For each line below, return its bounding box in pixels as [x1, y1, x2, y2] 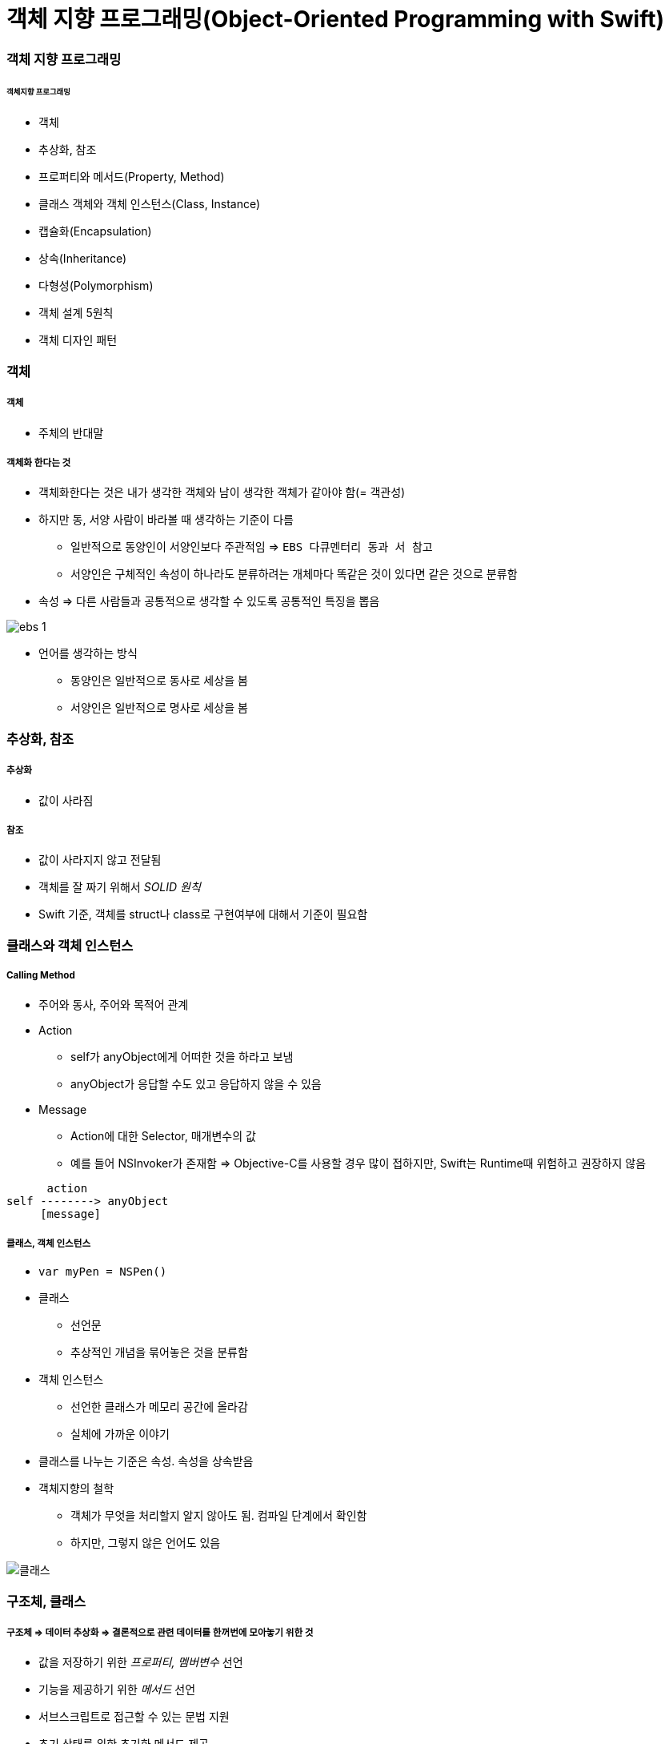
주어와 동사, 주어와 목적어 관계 [38, 998, 189, 1012]
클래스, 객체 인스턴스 [6, 1237, 91, 1249]
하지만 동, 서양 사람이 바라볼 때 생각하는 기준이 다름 [38, 512, 294, 527]
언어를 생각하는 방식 [38, 646, 138, 661]
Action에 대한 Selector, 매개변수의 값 [70, 1129, 256, 1143]
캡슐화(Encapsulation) [38, 224, 152, 239]
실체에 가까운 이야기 [70, 1427, 170, 1441]
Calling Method [6, 970, 75, 982]
